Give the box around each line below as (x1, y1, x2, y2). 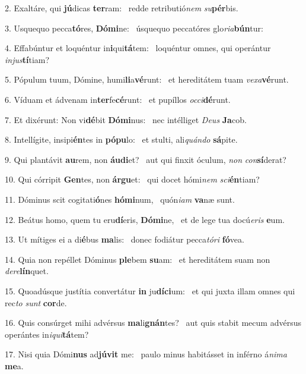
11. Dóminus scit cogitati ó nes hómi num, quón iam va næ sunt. (5, 193, 235, 205)
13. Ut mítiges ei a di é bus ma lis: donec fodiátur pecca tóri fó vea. (5, 233, 244, 246)
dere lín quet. (5, 265, 49, 277)
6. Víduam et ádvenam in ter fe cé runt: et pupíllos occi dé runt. (5, 93, 231, 105)
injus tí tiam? (5, 53, 50, 65)
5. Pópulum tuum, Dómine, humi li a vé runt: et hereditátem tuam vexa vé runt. (5, 73, 289, 86)
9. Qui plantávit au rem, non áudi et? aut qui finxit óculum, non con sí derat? (5, 153, 286, 165)
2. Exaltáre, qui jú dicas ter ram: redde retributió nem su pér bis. (5, 2, 238, 14)
